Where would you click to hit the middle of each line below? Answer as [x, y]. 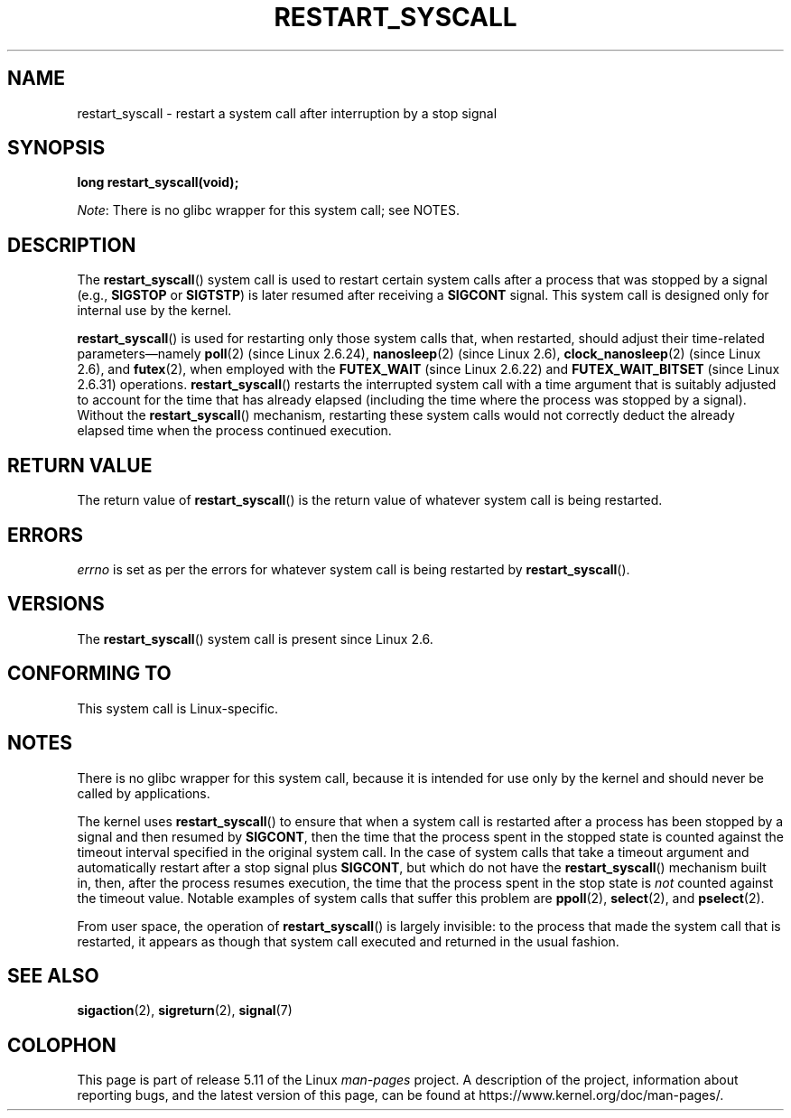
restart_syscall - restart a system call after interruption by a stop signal [287, 113]
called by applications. [144, 793]
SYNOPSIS [56, 148]
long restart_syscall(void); [158, 182]
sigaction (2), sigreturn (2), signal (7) [185, 1011]
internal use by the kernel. [154, 311]
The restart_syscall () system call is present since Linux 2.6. [255, 638]
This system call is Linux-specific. [178, 708]
